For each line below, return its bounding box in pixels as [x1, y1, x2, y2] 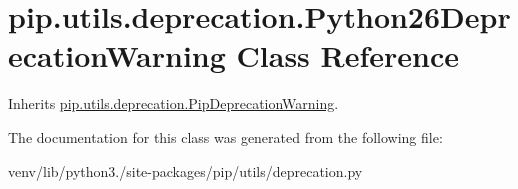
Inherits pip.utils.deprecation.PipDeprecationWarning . [8, 93, 339, 114]
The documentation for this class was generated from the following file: [8, 126, 443, 147]
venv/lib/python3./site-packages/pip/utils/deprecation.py [8, 160, 363, 181]
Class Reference [236, 35, 460, 76]
